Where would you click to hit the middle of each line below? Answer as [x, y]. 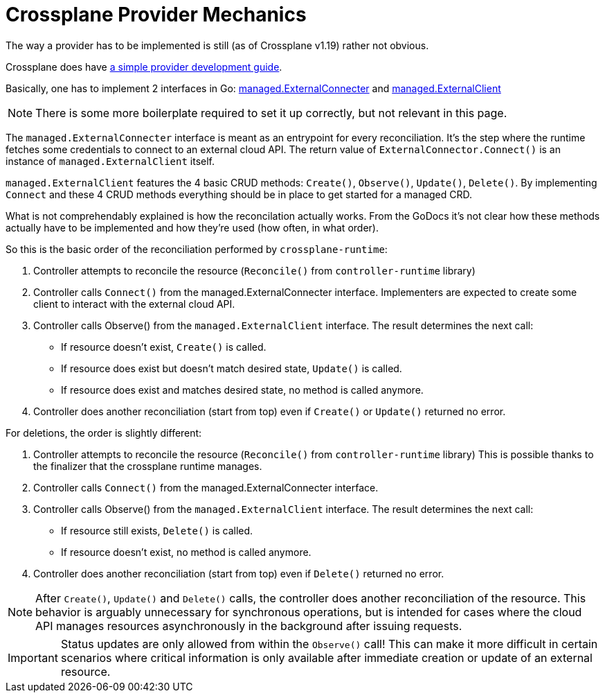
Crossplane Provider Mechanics [156, 15]
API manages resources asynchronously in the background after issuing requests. [249, 626]
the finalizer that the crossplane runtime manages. [148, 466]
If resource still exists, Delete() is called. [157, 530]
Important [33, 657]
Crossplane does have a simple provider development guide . [144, 67]
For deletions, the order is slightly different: [104, 433]
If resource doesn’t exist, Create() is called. [164, 347]
